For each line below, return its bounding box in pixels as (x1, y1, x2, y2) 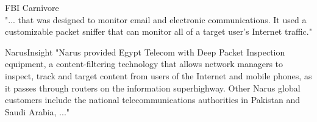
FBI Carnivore (5, 1, 59, 13)
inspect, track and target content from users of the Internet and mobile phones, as (5, 69, 312, 82)
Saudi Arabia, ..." (5, 105, 70, 118)
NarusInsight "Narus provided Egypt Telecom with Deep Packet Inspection (5, 45, 285, 58)
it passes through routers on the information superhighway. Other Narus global (5, 81, 301, 94)
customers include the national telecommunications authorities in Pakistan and (5, 93, 301, 106)
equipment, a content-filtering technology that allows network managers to (5, 57, 283, 70)
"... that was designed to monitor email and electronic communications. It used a (5, 13, 307, 26)
